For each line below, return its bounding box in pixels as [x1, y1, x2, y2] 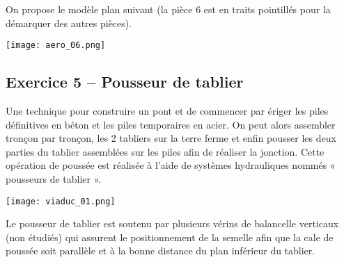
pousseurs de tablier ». [6, 172, 102, 186]
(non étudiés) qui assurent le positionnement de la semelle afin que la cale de [6, 229, 334, 244]
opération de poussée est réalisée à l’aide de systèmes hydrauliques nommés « [6, 158, 336, 172]
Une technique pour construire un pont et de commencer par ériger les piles [6, 104, 329, 118]
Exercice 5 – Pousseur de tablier [6, 71, 244, 92]
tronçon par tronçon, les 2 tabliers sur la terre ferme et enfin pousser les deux [6, 131, 336, 145]
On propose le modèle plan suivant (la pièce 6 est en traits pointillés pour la [6, 2, 331, 16]
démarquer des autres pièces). [6, 15, 132, 30]
